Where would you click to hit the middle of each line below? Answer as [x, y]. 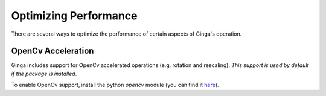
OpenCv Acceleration [53, 51]
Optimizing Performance [74, 16]
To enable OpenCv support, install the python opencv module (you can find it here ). [115, 85]
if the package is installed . [44, 74]
